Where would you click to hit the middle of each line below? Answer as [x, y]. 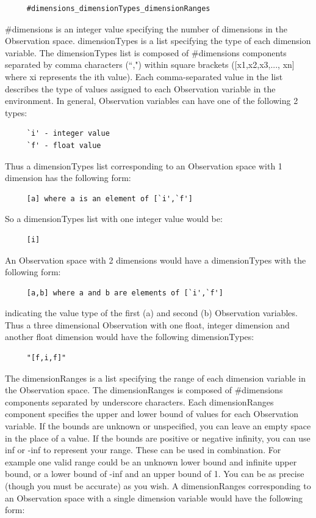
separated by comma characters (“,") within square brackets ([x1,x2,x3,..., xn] [150, 65]
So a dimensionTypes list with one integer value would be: [114, 219]
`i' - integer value [68, 134]
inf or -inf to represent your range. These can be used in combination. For [143, 450]
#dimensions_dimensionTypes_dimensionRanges [118, 9]
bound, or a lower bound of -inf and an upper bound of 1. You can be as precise [155, 474]
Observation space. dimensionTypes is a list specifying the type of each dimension [158, 41]
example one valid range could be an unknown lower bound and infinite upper [151, 461]
